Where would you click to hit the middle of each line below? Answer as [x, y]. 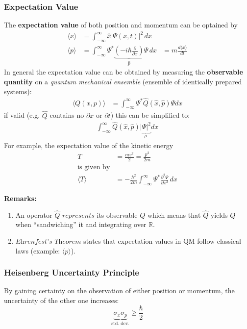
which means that [174, 215]
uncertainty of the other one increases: [62, 300]
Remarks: [20, 198]
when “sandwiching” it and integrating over [81, 224]
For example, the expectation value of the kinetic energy [89, 145]
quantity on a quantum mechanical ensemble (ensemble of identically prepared [123, 82]
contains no [67, 115]
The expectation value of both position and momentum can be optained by [121, 25]
